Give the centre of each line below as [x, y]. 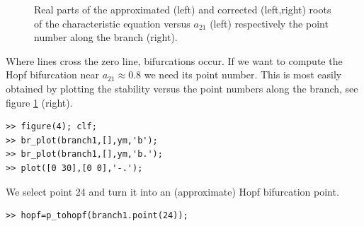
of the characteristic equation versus [112, 23]
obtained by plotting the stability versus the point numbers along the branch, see [182, 88]
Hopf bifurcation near [52, 75]
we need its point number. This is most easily [243, 75]
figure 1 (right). [39, 102]
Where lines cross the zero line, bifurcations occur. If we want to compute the [174, 60]
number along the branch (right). [106, 37]
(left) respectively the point [269, 23]
